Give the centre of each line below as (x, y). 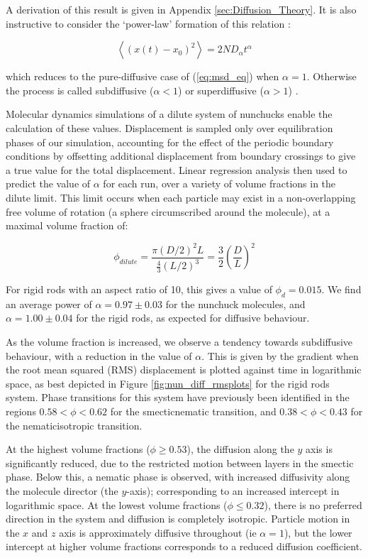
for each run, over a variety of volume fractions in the (219, 184)
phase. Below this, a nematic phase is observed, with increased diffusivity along (178, 477)
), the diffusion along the (240, 449)
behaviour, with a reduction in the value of (99, 355)
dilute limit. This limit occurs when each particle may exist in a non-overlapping (181, 197)
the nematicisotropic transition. (74, 425)
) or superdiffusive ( (221, 90)
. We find (341, 289)
